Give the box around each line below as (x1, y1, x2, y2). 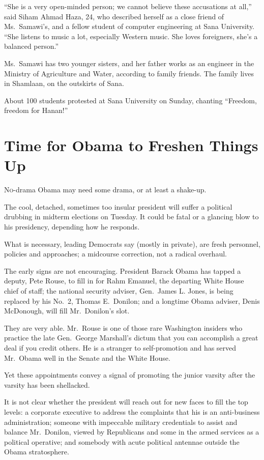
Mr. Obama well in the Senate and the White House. (4, 352, 170, 363)
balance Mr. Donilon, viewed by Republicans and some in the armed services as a (4, 426, 259, 437)
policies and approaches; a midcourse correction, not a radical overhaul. (4, 248, 227, 259)
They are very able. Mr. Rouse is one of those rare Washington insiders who (4, 322, 243, 333)
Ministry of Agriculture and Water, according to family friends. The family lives (4, 68, 254, 78)
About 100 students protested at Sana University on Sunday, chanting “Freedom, (4, 95, 257, 105)
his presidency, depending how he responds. (4, 221, 140, 232)
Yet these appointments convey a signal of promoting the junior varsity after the (4, 369, 255, 380)
